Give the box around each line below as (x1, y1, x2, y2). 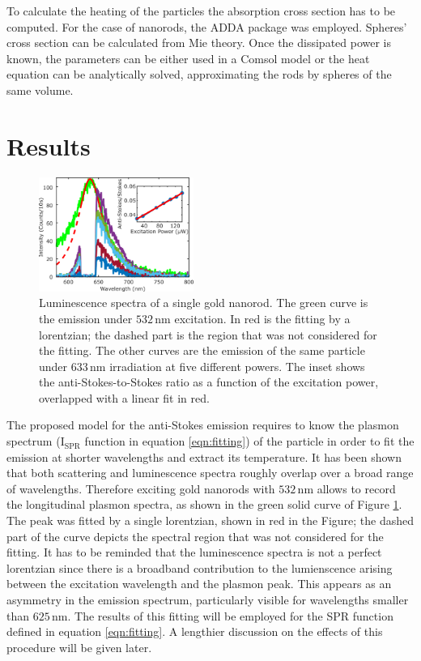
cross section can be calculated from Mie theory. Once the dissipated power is (6, 34, 392, 51)
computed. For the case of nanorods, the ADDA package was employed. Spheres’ (6, 18, 407, 35)
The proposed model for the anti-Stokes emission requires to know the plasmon (6, 416, 399, 433)
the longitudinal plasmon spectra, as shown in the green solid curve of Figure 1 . (6, 496, 402, 513)
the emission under (39, 309, 133, 326)
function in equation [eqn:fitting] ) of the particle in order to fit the (84, 433, 415, 450)
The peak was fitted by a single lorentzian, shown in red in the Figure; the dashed (6, 512, 415, 529)
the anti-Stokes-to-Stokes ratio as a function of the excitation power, (39, 373, 379, 390)
